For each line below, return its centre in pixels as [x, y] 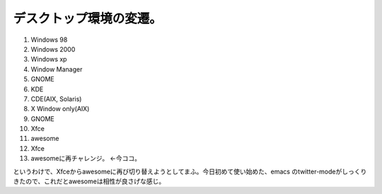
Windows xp [49, 59]
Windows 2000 [53, 49]
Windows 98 [49, 40]
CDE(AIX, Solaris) [56, 98]
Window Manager [57, 69]
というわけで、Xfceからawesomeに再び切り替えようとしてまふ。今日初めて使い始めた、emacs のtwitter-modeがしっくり [190, 171]
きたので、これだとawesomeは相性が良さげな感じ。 [89, 181]
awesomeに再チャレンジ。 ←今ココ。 [86, 159]
